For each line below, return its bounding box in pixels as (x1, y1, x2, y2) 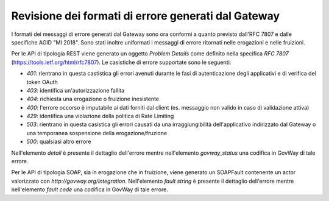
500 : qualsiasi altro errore (26, 138, 91, 146)
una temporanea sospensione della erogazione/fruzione (26, 129, 168, 136)
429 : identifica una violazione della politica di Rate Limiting (26, 113, 174, 120)
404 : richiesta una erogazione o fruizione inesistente (26, 95, 160, 103)
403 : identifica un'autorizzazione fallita (26, 86, 125, 94)
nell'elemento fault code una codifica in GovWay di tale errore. (11, 186, 169, 193)
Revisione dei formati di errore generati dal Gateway (11, 9, 280, 23)
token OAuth (26, 78, 58, 85)
